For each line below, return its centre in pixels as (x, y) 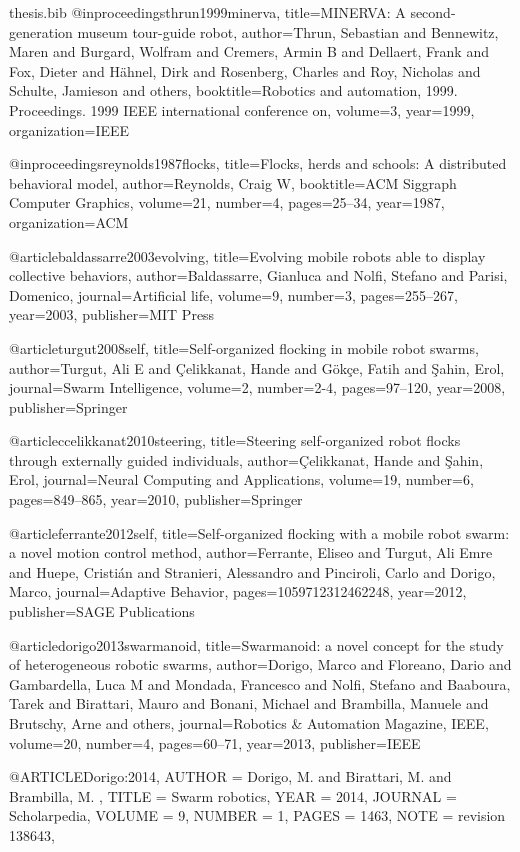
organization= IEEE (69, 129)
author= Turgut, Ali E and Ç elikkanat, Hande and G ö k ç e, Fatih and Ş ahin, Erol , (257, 367)
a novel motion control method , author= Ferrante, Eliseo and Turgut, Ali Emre (251, 552)
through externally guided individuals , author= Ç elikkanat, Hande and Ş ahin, (246, 459)
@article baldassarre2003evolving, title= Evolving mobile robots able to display (247, 255)
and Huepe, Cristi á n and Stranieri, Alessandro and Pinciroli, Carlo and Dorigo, (252, 571)
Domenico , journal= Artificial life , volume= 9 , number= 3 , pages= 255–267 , (233, 294)
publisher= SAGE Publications (102, 611)
